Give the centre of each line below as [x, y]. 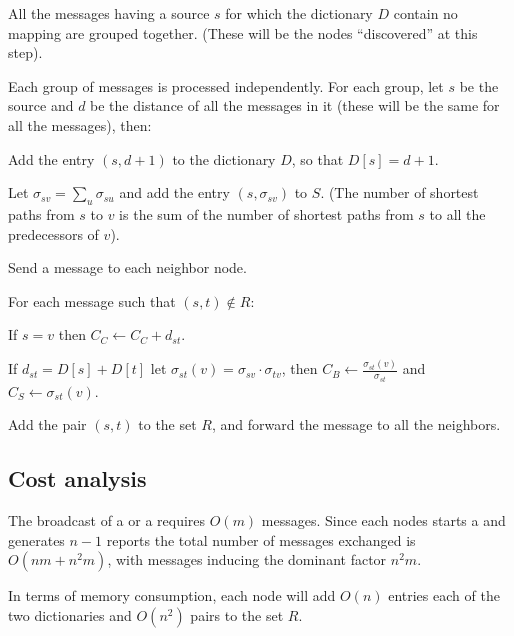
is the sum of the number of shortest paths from [266, 213]
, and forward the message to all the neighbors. [356, 424]
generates [36, 539]
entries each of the [444, 595]
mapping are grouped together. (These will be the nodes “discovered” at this [243, 32]
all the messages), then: [80, 124]
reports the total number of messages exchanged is [261, 539]
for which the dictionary [299, 13]
